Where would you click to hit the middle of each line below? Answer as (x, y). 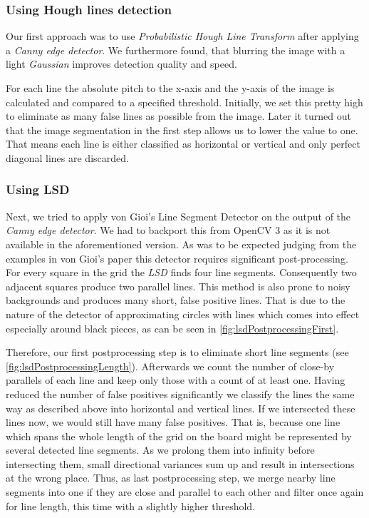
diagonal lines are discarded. (67, 157)
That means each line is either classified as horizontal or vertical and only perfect (183, 144)
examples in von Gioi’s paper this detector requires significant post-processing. (177, 258)
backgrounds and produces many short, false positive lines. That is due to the (176, 300)
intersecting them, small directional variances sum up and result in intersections (180, 463)
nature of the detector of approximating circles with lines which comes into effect (183, 314)
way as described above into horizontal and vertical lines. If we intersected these (181, 408)
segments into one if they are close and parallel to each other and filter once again (185, 492)
